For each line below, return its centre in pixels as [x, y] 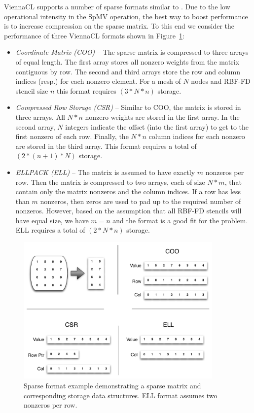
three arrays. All [40, 117]
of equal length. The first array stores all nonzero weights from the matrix [127, 61]
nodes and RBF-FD [221, 81]
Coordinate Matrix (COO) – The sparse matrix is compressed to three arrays [132, 52]
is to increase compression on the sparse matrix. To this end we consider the [119, 26]
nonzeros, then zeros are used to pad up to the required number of [141, 201]
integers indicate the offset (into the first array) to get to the [157, 126]
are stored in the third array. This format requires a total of [106, 146]
